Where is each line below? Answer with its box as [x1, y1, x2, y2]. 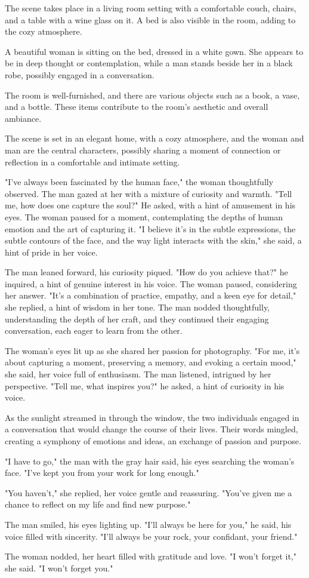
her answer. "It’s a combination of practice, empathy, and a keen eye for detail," [5, 289, 296, 302]
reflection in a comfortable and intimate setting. [5, 155, 180, 168]
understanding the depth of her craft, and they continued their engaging [5, 312, 269, 325]
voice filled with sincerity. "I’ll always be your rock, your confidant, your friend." [5, 530, 298, 542]
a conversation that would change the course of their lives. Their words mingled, [5, 423, 298, 435]
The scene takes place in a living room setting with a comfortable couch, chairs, [5, 2, 296, 14]
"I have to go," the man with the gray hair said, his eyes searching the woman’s [5, 454, 295, 467]
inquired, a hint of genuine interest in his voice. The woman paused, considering [5, 277, 297, 290]
